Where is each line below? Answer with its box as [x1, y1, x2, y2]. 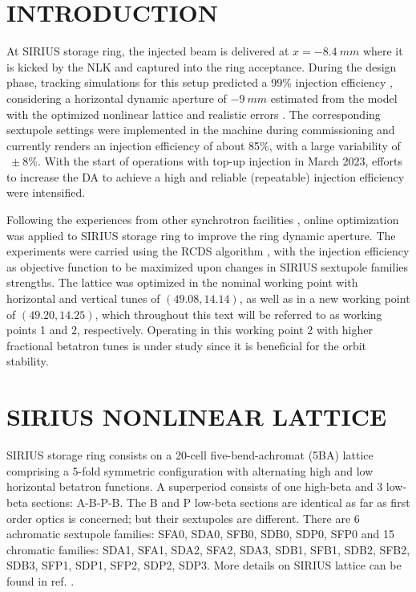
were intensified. [6, 184, 86, 201]
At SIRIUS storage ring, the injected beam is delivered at [6, 43, 289, 59]
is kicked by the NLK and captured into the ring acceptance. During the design [6, 58, 397, 75]
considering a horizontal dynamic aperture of [6, 89, 227, 106]
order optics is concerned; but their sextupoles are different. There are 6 [6, 509, 360, 526]
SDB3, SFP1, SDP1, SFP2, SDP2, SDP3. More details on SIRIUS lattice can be [6, 557, 402, 574]
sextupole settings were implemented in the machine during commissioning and [6, 121, 395, 138]
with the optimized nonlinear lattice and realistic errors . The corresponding [6, 105, 381, 122]
